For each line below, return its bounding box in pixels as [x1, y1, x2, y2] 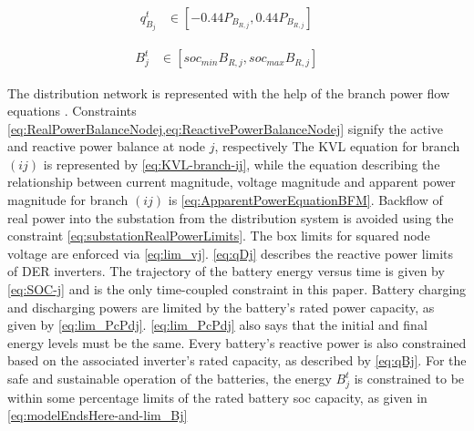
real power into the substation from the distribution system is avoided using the [7, 208, 454, 227]
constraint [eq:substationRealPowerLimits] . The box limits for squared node [7, 226, 430, 245]
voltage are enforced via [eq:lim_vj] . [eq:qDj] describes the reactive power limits [7, 243, 454, 262]
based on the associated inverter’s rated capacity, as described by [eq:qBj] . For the [7, 351, 467, 370]
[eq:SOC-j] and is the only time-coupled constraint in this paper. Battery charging [7, 280, 467, 299]
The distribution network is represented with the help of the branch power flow [7, 83, 450, 102]
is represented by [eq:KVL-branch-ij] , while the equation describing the [43, 154, 440, 173]
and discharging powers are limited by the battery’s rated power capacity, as [7, 297, 435, 316]
